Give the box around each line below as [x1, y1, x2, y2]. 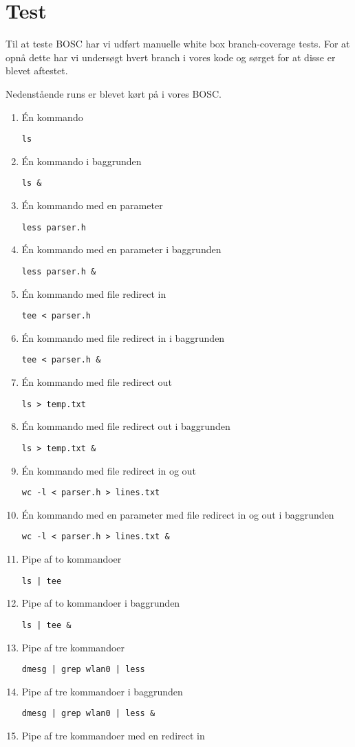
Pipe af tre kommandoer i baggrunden [21, 684, 183, 698]
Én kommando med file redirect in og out [21, 463, 196, 477]
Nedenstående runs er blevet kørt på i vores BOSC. [6, 86, 222, 100]
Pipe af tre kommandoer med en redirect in [21, 728, 205, 742]
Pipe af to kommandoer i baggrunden [21, 596, 180, 610]
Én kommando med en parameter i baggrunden [21, 242, 222, 257]
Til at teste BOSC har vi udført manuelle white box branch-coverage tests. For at [6, 36, 350, 51]
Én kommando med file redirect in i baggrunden [21, 330, 225, 345]
